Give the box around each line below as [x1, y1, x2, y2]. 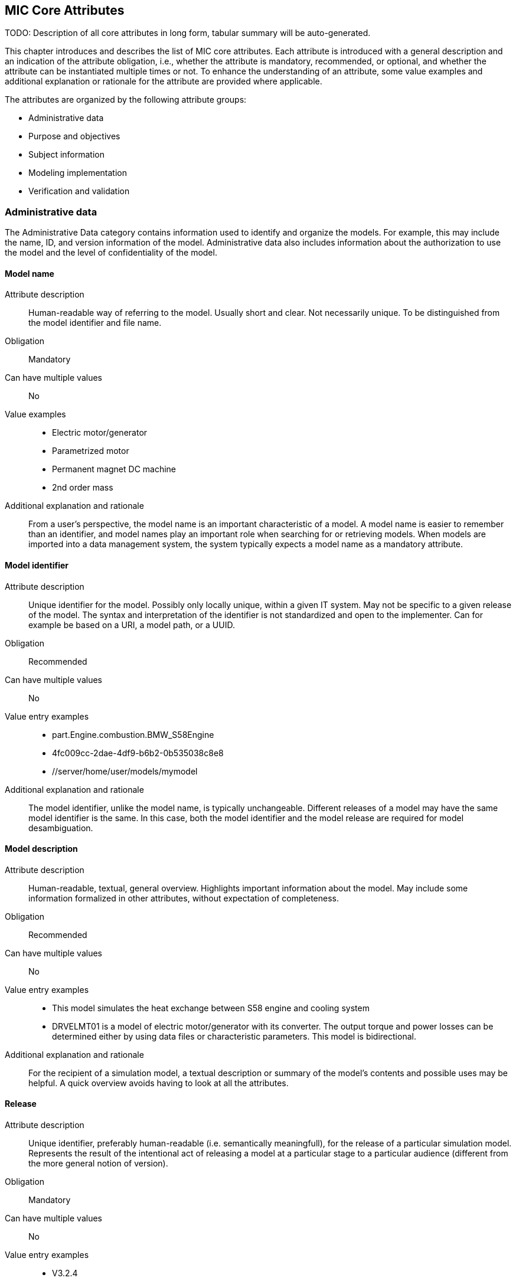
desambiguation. [28, 822, 93, 833]
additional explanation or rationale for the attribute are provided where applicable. [5, 76, 322, 87]
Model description [5, 844, 78, 854]
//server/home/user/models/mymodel [52, 766, 198, 776]
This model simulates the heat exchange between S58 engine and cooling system [52, 1002, 370, 1013]
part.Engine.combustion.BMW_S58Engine [52, 729, 214, 740]
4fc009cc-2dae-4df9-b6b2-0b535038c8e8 [52, 747, 224, 758]
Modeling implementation [28, 168, 127, 178]
